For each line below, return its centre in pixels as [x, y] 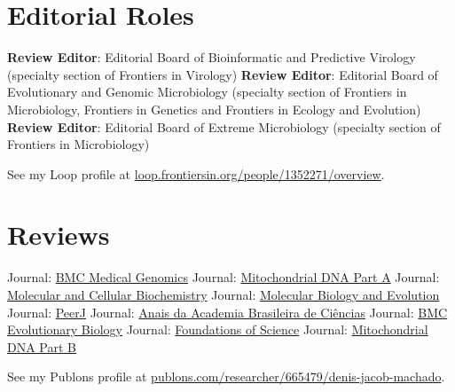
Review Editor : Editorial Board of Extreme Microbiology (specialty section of [224, 126]
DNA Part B [42, 346]
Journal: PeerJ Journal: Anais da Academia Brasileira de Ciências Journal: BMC [227, 312]
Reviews [59, 235]
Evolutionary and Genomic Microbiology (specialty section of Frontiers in [207, 92]
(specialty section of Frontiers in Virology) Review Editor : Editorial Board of [223, 74]
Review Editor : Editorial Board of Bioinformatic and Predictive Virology [212, 57]
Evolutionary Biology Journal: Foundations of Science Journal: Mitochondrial [218, 329]
